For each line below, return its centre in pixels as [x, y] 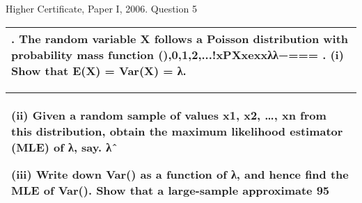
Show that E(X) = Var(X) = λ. [99, 70]
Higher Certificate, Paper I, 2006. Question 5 [101, 8]
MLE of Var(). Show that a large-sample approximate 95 [171, 190]
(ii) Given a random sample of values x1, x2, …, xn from [169, 115]
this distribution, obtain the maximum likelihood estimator [177, 131]
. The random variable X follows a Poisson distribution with [180, 38]
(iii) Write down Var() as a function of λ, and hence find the [180, 174]
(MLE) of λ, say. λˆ [65, 147]
